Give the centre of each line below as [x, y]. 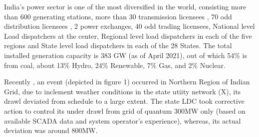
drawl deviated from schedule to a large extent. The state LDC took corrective [124, 101]
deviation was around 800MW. [51, 130]
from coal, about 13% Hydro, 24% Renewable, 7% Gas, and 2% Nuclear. [115, 65]
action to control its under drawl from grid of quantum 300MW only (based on [125, 110]
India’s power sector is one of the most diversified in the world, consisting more [125, 6]
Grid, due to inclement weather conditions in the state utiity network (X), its [123, 91]
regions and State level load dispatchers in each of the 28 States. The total [118, 45]
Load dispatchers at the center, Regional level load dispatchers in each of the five [128, 35]
